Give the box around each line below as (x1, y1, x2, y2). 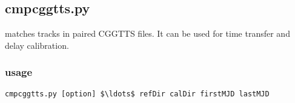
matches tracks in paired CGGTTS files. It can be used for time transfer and (5, 27, 290, 40)
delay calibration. (5, 39, 69, 51)
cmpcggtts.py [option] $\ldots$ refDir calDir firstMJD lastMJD (5, 89, 270, 98)
